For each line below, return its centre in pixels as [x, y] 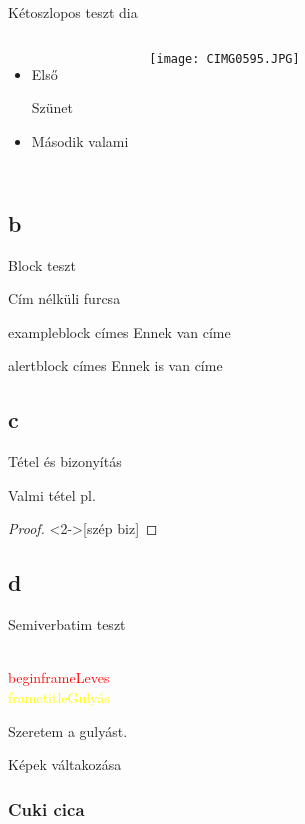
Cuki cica [46, 808]
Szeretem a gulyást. [68, 730]
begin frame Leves [59, 677]
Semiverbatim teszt [67, 624]
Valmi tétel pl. [52, 494]
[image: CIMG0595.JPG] [224, 58]
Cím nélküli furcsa [64, 298]
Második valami [80, 140]
